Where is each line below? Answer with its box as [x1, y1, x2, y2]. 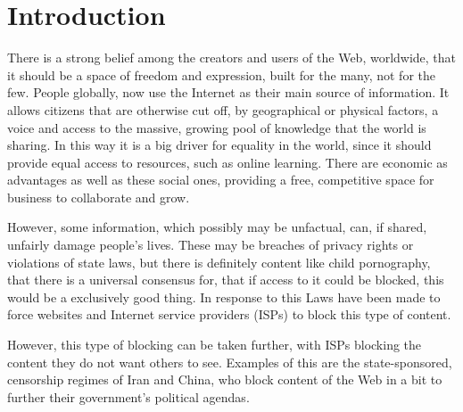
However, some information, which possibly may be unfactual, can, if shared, [7, 218, 427, 236]
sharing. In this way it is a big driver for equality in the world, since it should [7, 136, 432, 154]
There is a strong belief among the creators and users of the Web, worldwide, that [7, 48, 457, 67]
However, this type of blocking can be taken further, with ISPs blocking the [7, 335, 422, 354]
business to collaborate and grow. [7, 187, 190, 206]
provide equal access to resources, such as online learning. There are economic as [7, 152, 448, 171]
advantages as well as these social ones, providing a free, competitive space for [7, 170, 434, 189]
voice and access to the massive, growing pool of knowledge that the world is [7, 118, 426, 136]
